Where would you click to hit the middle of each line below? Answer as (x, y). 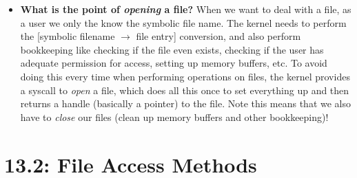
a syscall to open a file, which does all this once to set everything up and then (185, 90)
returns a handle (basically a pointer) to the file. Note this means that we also (186, 103)
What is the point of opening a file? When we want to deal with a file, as (186, 9)
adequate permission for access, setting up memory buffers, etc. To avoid (174, 63)
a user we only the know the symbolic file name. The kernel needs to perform (183, 22)
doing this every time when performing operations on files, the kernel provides (185, 76)
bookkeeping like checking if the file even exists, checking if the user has (172, 49)
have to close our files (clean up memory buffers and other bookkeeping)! (174, 116)
